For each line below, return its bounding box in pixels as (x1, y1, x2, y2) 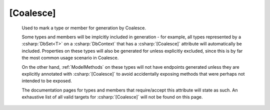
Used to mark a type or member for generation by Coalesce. (21, 25, 146, 31)
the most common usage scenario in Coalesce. (21, 55, 119, 61)
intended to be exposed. (21, 78, 72, 84)
